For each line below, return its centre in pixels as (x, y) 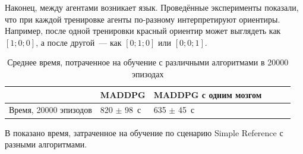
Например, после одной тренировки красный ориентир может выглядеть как (143, 31)
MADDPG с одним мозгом (208, 94)
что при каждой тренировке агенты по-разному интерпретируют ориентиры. (143, 19)
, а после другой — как (79, 42)
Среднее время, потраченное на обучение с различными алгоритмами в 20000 (148, 62)
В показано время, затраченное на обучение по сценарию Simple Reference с (144, 132)
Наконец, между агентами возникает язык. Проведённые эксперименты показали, (152, 7)
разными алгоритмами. (46, 144)
